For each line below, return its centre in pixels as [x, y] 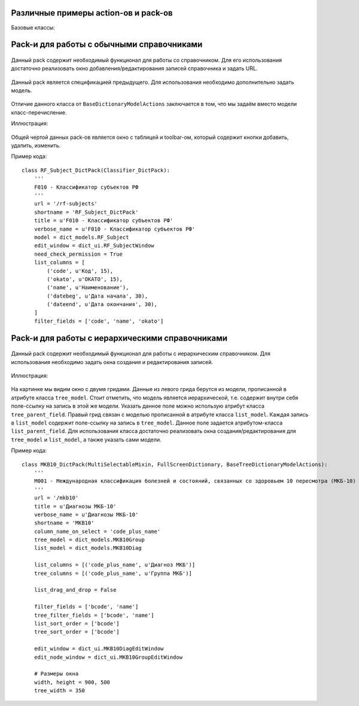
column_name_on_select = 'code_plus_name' [97, 531]
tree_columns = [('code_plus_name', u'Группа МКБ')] [113, 573]
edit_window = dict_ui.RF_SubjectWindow [94, 246]
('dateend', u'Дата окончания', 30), [102, 304]
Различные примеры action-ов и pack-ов [92, 13]
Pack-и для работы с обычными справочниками [107, 45]
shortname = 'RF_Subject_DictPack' [86, 212]
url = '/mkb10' [56, 498]
